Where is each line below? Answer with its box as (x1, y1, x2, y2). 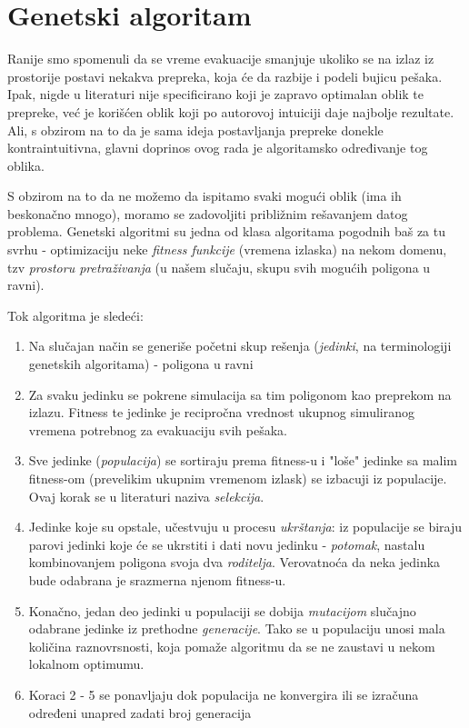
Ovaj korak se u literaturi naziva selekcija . (28, 486, 264, 505)
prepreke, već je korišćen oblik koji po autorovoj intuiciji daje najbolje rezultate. (7, 102, 454, 121)
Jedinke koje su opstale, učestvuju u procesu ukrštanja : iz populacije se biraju (28, 517, 463, 536)
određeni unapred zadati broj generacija (28, 703, 252, 722)
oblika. (7, 155, 45, 175)
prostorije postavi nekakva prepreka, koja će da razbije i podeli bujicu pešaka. (7, 66, 443, 85)
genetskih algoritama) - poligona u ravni (28, 354, 254, 374)
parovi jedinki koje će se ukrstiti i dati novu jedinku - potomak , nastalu (28, 534, 425, 553)
